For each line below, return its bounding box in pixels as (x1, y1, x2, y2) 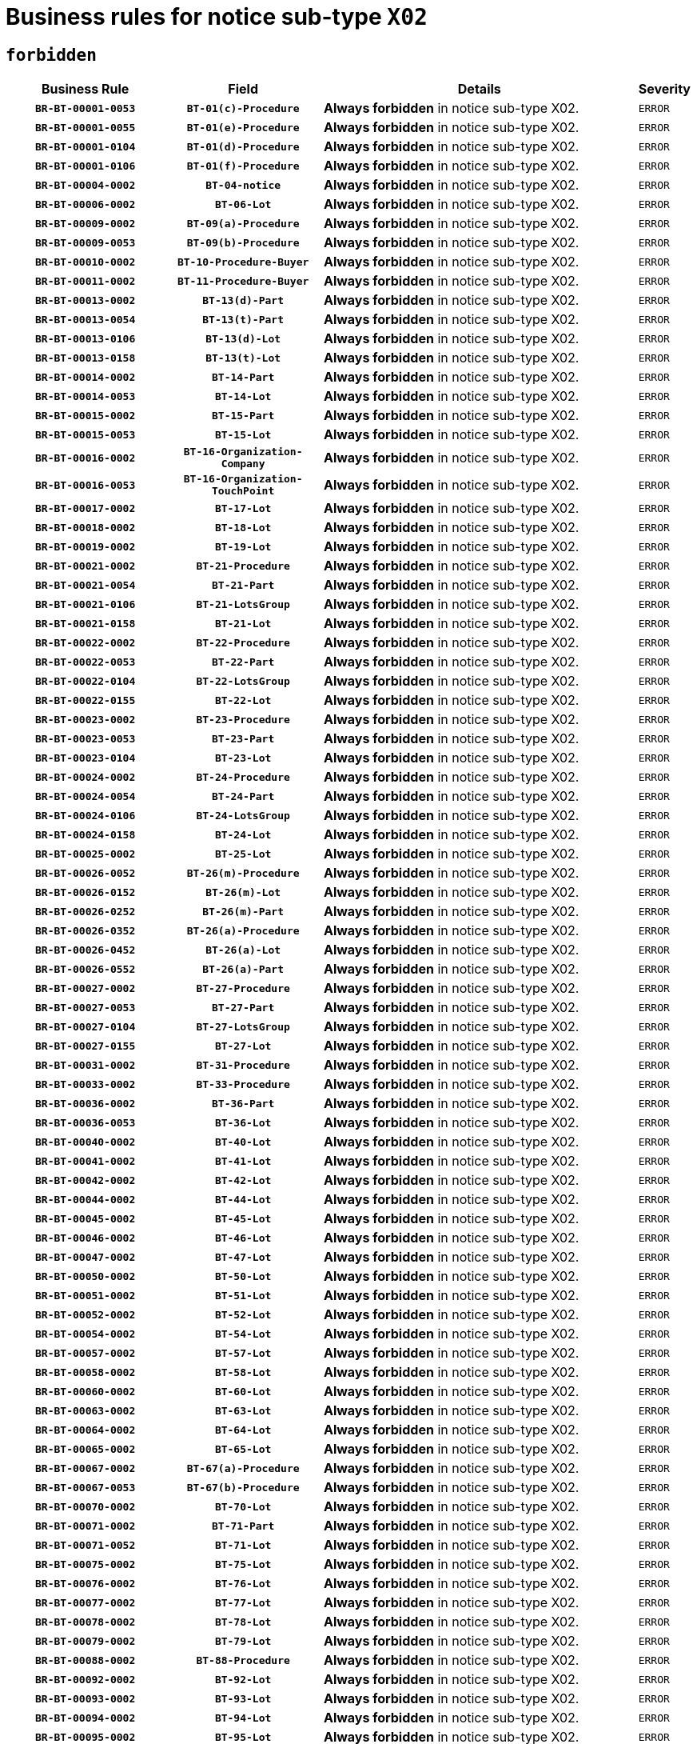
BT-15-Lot (214, 428, 272, 441)
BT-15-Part (211, 409, 275, 422)
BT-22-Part (211, 655, 275, 668)
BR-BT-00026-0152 (35, 886, 136, 898)
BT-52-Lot (214, 1308, 272, 1321)
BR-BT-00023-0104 (35, 751, 136, 764)
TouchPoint (211, 485, 275, 498)
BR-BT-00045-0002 (35, 1212, 136, 1225)
